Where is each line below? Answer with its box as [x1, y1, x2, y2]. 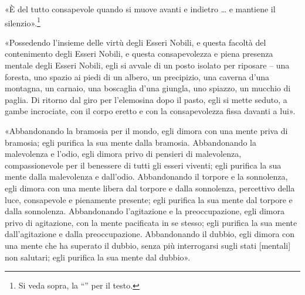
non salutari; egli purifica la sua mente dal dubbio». [5, 251, 191, 263]
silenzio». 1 [5, 15, 40, 29]
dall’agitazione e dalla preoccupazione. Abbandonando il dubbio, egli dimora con [5, 228, 295, 240]
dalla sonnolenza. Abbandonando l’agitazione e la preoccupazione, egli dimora [5, 205, 284, 217]
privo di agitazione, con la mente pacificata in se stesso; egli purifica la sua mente [5, 216, 297, 228]
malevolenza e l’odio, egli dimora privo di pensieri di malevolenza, [5, 147, 242, 160]
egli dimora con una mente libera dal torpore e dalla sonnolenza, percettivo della [5, 181, 295, 194]
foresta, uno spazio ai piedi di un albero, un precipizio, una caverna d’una [5, 70, 270, 83]
